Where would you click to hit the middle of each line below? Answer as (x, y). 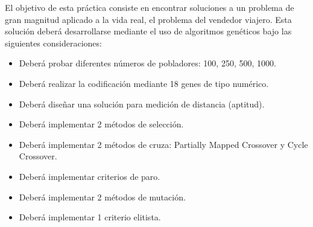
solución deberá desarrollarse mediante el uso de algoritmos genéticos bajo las (148, 31)
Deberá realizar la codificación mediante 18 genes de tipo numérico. (144, 83)
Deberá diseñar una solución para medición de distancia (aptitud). (142, 104)
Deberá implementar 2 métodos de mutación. (102, 197)
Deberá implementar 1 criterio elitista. (90, 217)
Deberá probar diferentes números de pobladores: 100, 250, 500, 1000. (147, 63)
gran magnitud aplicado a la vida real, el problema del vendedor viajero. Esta (148, 19)
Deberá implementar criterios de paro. (90, 176)
